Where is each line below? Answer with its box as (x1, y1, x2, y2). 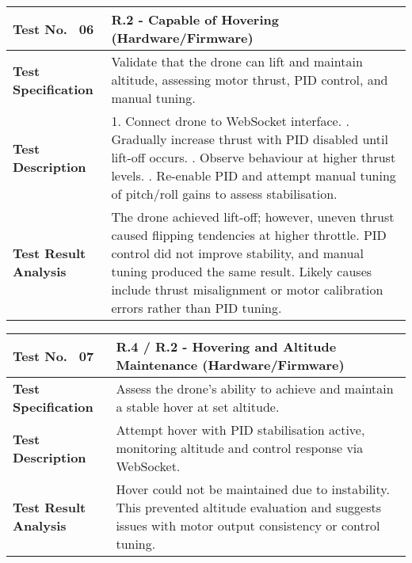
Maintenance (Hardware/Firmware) (116, 356, 345, 374)
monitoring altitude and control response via (116, 439, 364, 457)
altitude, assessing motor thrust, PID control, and (111, 70, 388, 89)
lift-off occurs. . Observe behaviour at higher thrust (111, 148, 396, 166)
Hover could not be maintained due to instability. (116, 480, 390, 498)
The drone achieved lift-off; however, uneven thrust (111, 207, 395, 226)
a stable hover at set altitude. (116, 398, 280, 416)
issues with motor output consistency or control (116, 516, 380, 534)
